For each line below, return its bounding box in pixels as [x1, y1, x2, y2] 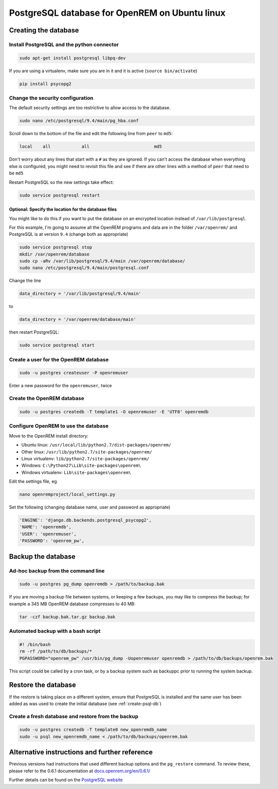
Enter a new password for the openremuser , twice [9, 383, 112, 389]
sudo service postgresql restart [19, 192, 100, 198]
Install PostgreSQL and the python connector [9, 41, 119, 48]
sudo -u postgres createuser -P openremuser [19, 370, 129, 376]
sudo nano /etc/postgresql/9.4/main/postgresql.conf [19, 265, 149, 271]
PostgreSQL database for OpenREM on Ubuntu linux [9, 7, 226, 18]
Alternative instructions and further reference [9, 748, 153, 757]
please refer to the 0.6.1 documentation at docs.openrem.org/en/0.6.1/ [9, 768, 150, 774]
